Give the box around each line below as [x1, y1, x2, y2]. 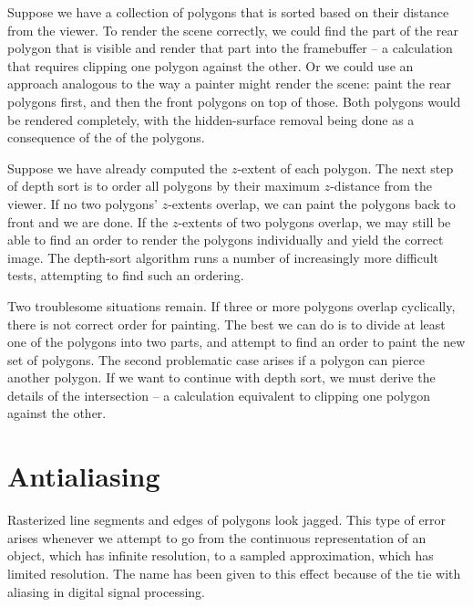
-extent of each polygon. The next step [237, 158, 454, 177]
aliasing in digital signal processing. [7, 581, 205, 601]
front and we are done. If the [7, 212, 169, 231]
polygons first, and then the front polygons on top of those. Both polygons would [7, 91, 461, 110]
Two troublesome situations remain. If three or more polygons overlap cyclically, [7, 296, 456, 315]
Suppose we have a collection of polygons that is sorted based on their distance [7, 3, 449, 21]
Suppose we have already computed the [7, 158, 228, 177]
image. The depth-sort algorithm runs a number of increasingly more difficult [7, 247, 438, 267]
